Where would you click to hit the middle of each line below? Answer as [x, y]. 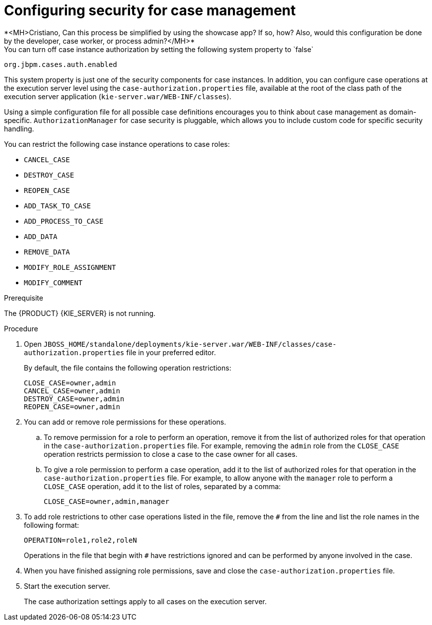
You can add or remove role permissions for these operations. [125, 422]
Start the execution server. [67, 586]
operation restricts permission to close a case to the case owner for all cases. [171, 454]
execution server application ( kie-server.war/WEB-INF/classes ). [118, 96]
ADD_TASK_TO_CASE [57, 206]
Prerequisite [24, 298]
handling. [19, 128]
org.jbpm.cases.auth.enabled [61, 64]
